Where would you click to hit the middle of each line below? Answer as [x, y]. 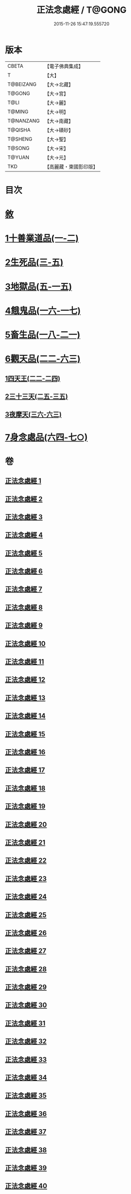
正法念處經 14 [25, 716]
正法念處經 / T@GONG [82, 10]
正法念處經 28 [26, 969]
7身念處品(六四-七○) [47, 437]
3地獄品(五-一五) [39, 287]
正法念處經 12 [25, 680]
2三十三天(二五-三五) [36, 396]
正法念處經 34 [26, 1078]
